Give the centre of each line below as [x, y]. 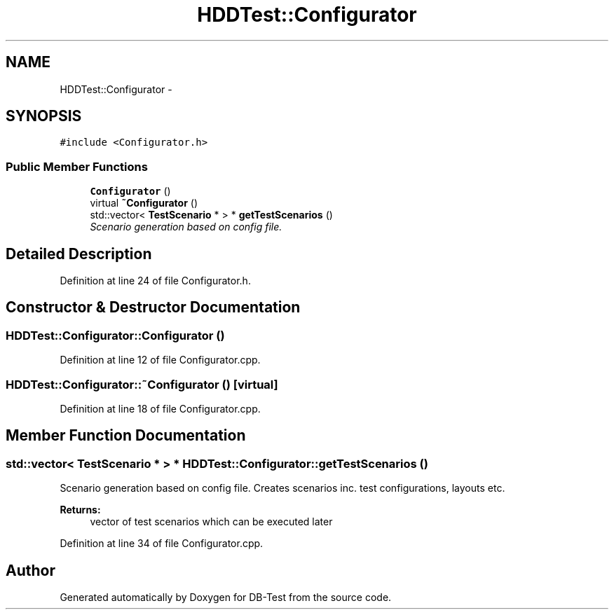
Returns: [80, 510]
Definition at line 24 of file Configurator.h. [155, 281]
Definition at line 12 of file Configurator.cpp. [160, 360]
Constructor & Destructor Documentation [153, 307]
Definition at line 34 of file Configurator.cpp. [162, 544]
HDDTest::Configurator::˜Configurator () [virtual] [142, 384]
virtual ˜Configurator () [144, 203]
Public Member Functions [77, 166]
